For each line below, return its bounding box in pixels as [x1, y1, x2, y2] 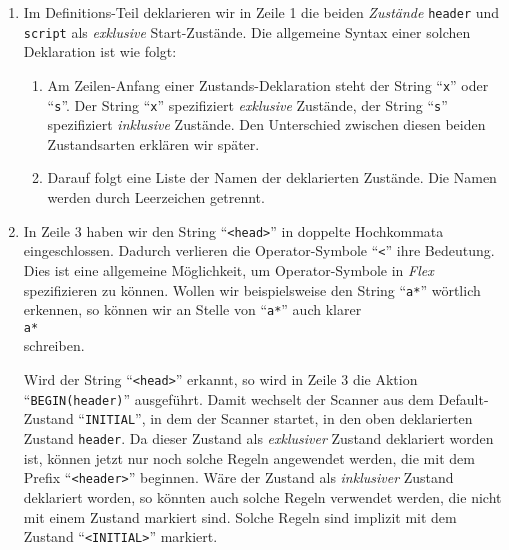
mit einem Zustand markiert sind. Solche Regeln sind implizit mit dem [23, 506, 457, 527]
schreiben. [23, 335, 85, 356]
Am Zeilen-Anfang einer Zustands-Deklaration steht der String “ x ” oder [47, 74, 489, 95]
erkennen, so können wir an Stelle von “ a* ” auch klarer [23, 299, 362, 320]
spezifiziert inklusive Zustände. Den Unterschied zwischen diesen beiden [47, 114, 486, 135]
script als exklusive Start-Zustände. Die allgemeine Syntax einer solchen [23, 21, 471, 42]
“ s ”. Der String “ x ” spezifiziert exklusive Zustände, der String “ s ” [47, 94, 448, 115]
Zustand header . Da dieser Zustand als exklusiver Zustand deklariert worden [23, 428, 494, 449]
